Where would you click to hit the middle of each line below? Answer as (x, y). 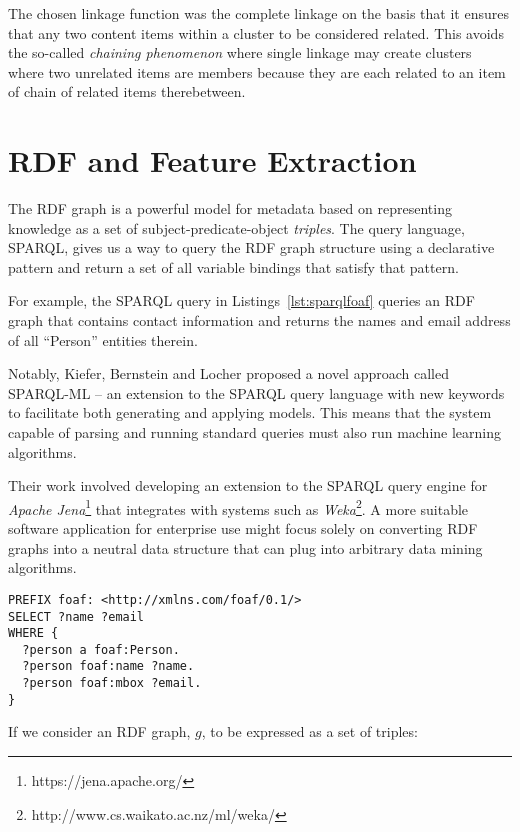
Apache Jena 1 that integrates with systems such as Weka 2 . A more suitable (238, 507)
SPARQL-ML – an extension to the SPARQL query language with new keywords (256, 392)
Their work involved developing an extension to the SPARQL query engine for (248, 485)
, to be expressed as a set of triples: (309, 731)
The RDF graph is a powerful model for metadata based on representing (230, 208)
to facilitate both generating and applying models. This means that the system (250, 412)
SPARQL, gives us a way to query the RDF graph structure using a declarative (251, 247)
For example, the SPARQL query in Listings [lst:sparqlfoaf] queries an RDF (241, 300)
